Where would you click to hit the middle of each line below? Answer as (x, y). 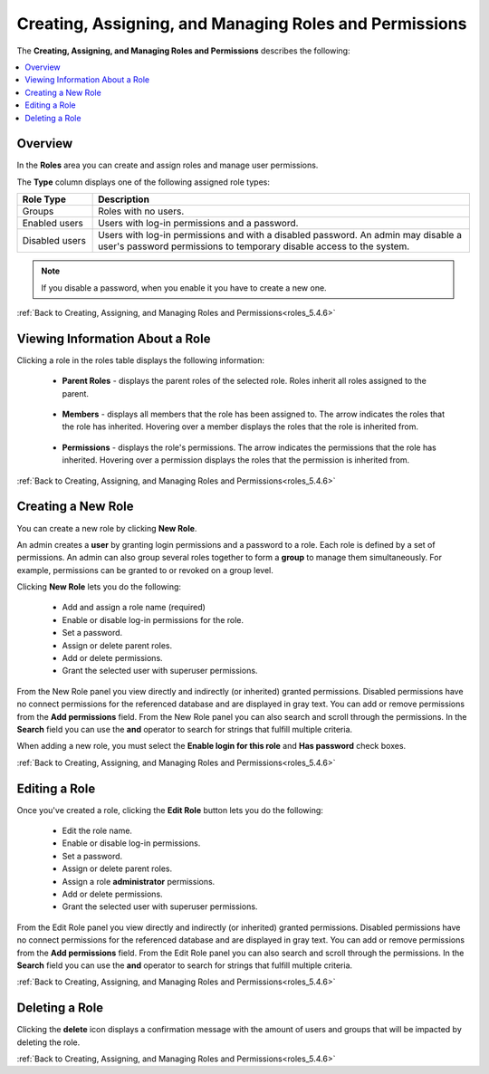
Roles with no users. (141, 211)
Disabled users (54, 241)
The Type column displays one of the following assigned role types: (144, 182)
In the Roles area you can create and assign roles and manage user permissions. (168, 165)
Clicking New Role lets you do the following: (99, 587)
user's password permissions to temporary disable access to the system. (254, 246)
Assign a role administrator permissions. (139, 881)
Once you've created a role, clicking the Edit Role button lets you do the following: (170, 810)
